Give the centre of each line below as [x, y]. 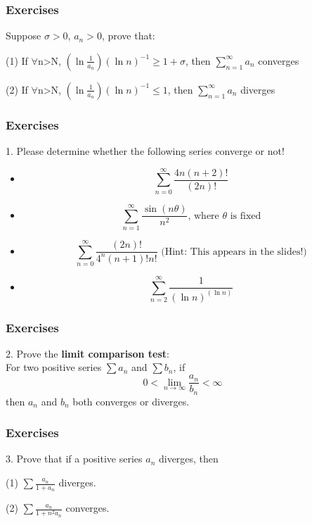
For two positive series [54, 367]
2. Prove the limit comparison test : [87, 353]
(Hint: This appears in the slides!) [234, 252]
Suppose [24, 36]
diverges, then [188, 459]
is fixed [246, 216]
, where [203, 216]
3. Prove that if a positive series [74, 459]
